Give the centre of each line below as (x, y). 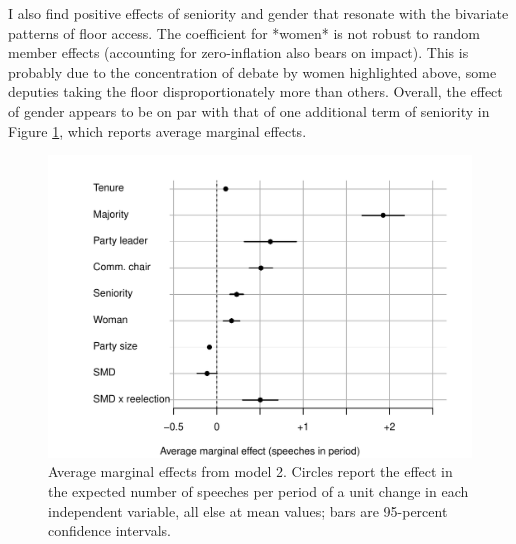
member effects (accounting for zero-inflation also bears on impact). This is (238, 52)
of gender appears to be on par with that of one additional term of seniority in (249, 110)
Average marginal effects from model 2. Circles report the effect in (250, 471)
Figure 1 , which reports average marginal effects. (157, 130)
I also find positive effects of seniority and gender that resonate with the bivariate (258, 13)
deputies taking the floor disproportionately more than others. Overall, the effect (255, 91)
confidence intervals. (110, 530)
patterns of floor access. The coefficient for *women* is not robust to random (244, 32)
